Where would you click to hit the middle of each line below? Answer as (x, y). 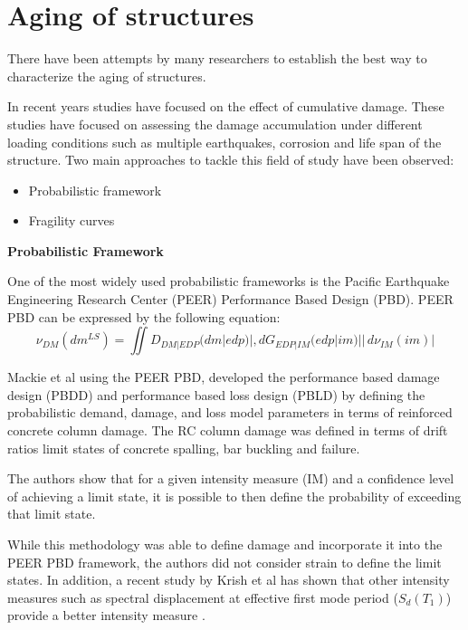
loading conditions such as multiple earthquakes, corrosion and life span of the (224, 142)
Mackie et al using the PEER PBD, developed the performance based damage (224, 377)
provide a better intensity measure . (106, 615)
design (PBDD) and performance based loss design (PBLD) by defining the (216, 394)
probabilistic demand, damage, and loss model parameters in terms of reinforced (230, 412)
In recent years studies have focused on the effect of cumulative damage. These (226, 106)
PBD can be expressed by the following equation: (144, 316)
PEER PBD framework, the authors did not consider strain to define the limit (224, 562)
